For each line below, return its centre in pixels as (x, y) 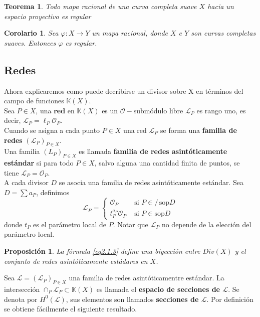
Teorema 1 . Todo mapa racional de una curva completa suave (100, 6)
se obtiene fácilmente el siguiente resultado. (71, 309)
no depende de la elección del (206, 224)
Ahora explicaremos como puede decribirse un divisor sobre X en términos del (124, 91)
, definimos (53, 192)
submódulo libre (158, 110)
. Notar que (131, 224)
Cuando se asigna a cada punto (52, 130)
